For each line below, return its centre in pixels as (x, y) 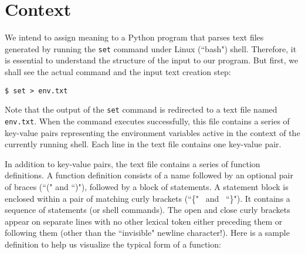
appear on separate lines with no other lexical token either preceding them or (144, 221)
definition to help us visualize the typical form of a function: (113, 244)
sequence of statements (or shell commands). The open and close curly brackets (148, 210)
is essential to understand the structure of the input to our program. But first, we (152, 60)
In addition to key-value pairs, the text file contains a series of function (133, 163)
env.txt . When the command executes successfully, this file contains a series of (147, 121)
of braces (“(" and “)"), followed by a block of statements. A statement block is (147, 186)
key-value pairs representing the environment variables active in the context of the (152, 132)
